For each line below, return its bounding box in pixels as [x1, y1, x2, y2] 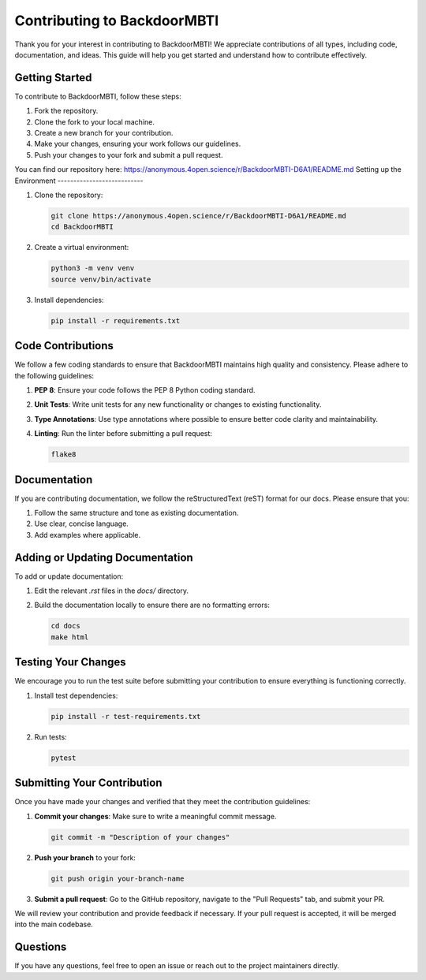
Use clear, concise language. [34, 519, 129, 528]
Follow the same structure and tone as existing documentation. [34, 509, 239, 517]
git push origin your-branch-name [50, 874, 185, 883]
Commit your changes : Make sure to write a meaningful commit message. [34, 811, 277, 821]
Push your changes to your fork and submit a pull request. [34, 150, 223, 159]
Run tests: [34, 732, 67, 741]
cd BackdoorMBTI [50, 222, 114, 232]
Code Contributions [14, 339, 114, 352]
